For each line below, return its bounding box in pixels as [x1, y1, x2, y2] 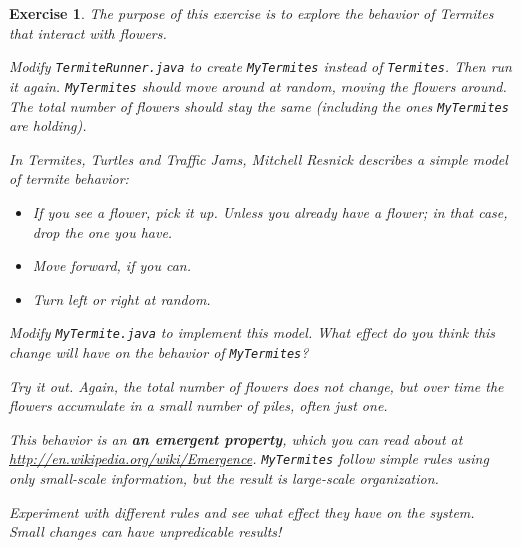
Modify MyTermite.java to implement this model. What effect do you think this [9, 322, 496, 343]
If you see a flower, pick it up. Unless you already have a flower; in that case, [32, 201, 508, 222]
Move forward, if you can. [32, 255, 192, 276]
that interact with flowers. [9, 22, 167, 43]
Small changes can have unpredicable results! [9, 521, 282, 542]
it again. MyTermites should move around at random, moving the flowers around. [9, 75, 507, 96]
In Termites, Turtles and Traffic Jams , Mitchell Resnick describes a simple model [9, 148, 508, 169]
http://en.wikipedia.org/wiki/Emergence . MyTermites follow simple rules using [9, 448, 489, 469]
